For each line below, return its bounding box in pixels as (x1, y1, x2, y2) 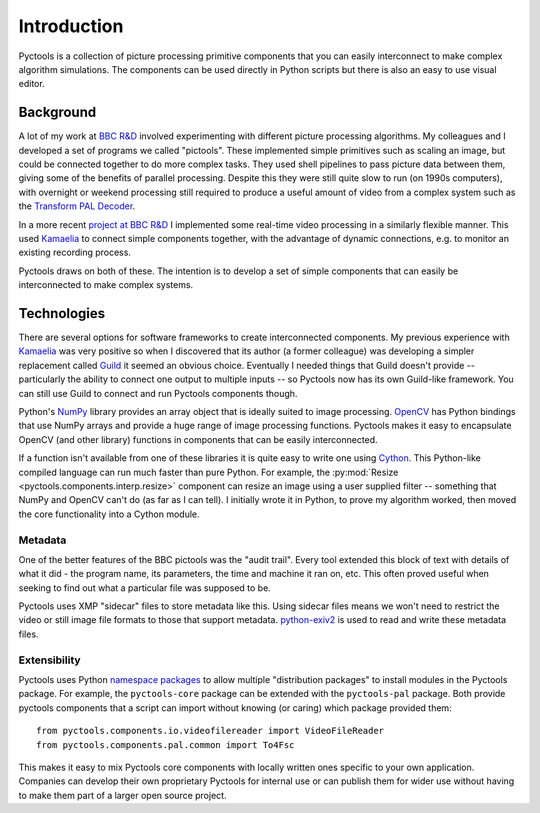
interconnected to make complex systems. (18, 279, 194, 291)
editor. (18, 78, 45, 90)
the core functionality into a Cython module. (18, 508, 200, 520)
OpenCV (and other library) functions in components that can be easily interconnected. (18, 433, 379, 445)
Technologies (18, 305, 106, 322)
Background (18, 104, 97, 121)
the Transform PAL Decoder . (18, 200, 136, 212)
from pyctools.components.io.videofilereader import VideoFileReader (36, 725, 385, 737)
